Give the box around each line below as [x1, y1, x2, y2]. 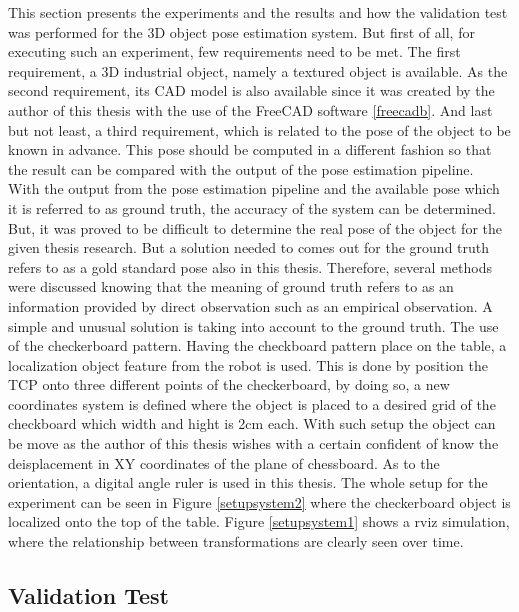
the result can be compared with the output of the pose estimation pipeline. [8, 158, 474, 179]
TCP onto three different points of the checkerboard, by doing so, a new [8, 374, 450, 395]
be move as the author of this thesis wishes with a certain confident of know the [8, 433, 499, 454]
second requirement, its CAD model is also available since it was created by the [8, 80, 495, 101]
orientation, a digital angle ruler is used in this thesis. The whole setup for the [8, 472, 488, 493]
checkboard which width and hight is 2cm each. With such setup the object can [8, 413, 496, 434]
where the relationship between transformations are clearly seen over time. [8, 531, 464, 552]
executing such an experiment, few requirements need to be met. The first [8, 41, 461, 62]
